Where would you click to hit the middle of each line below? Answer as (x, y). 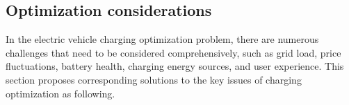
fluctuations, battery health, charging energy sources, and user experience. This (175, 66)
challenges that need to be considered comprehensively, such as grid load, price (173, 52)
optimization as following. (60, 93)
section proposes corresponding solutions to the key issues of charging (154, 79)
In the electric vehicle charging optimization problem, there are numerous (162, 39)
